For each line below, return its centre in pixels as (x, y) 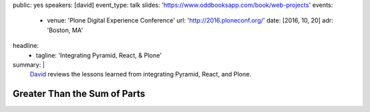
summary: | (29, 64)
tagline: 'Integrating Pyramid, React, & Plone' (99, 55)
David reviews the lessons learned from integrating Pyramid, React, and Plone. (140, 74)
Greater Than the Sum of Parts (79, 94)
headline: (26, 46)
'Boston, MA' (65, 30)
